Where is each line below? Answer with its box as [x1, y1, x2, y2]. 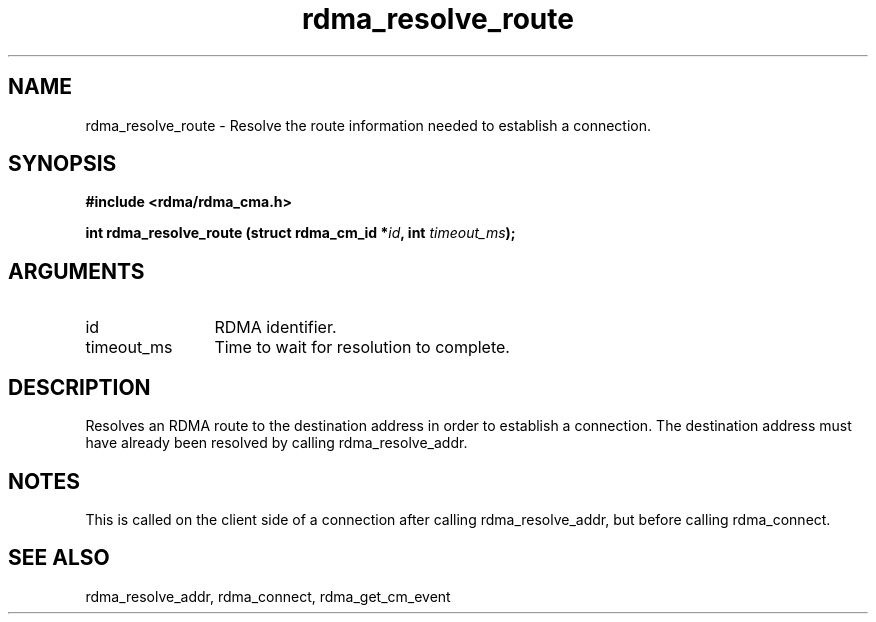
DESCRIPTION [8, 374, 151, 400]
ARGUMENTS [8, 258, 145, 284]
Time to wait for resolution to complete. [214, 337, 510, 358]
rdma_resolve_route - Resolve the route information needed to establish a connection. [85, 116, 652, 134]
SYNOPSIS [8, 151, 117, 177]
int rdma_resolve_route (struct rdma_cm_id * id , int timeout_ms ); [85, 224, 516, 242]
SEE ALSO [8, 545, 110, 571]
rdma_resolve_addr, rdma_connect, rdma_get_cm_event [85, 587, 451, 605]
